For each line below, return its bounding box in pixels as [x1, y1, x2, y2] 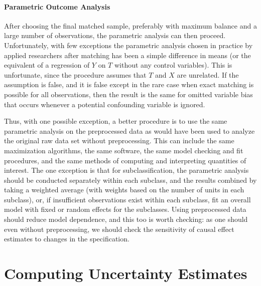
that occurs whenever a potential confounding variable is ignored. [4, 99, 205, 109]
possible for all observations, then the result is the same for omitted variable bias [4, 89, 253, 99]
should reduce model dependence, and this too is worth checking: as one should [4, 214, 248, 224]
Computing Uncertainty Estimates [4, 263, 247, 283]
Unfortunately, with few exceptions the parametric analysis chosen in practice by [4, 40, 253, 50]
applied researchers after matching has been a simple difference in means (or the [4, 50, 251, 60]
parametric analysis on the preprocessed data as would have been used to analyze [4, 125, 255, 136]
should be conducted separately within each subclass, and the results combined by [4, 174, 257, 185]
